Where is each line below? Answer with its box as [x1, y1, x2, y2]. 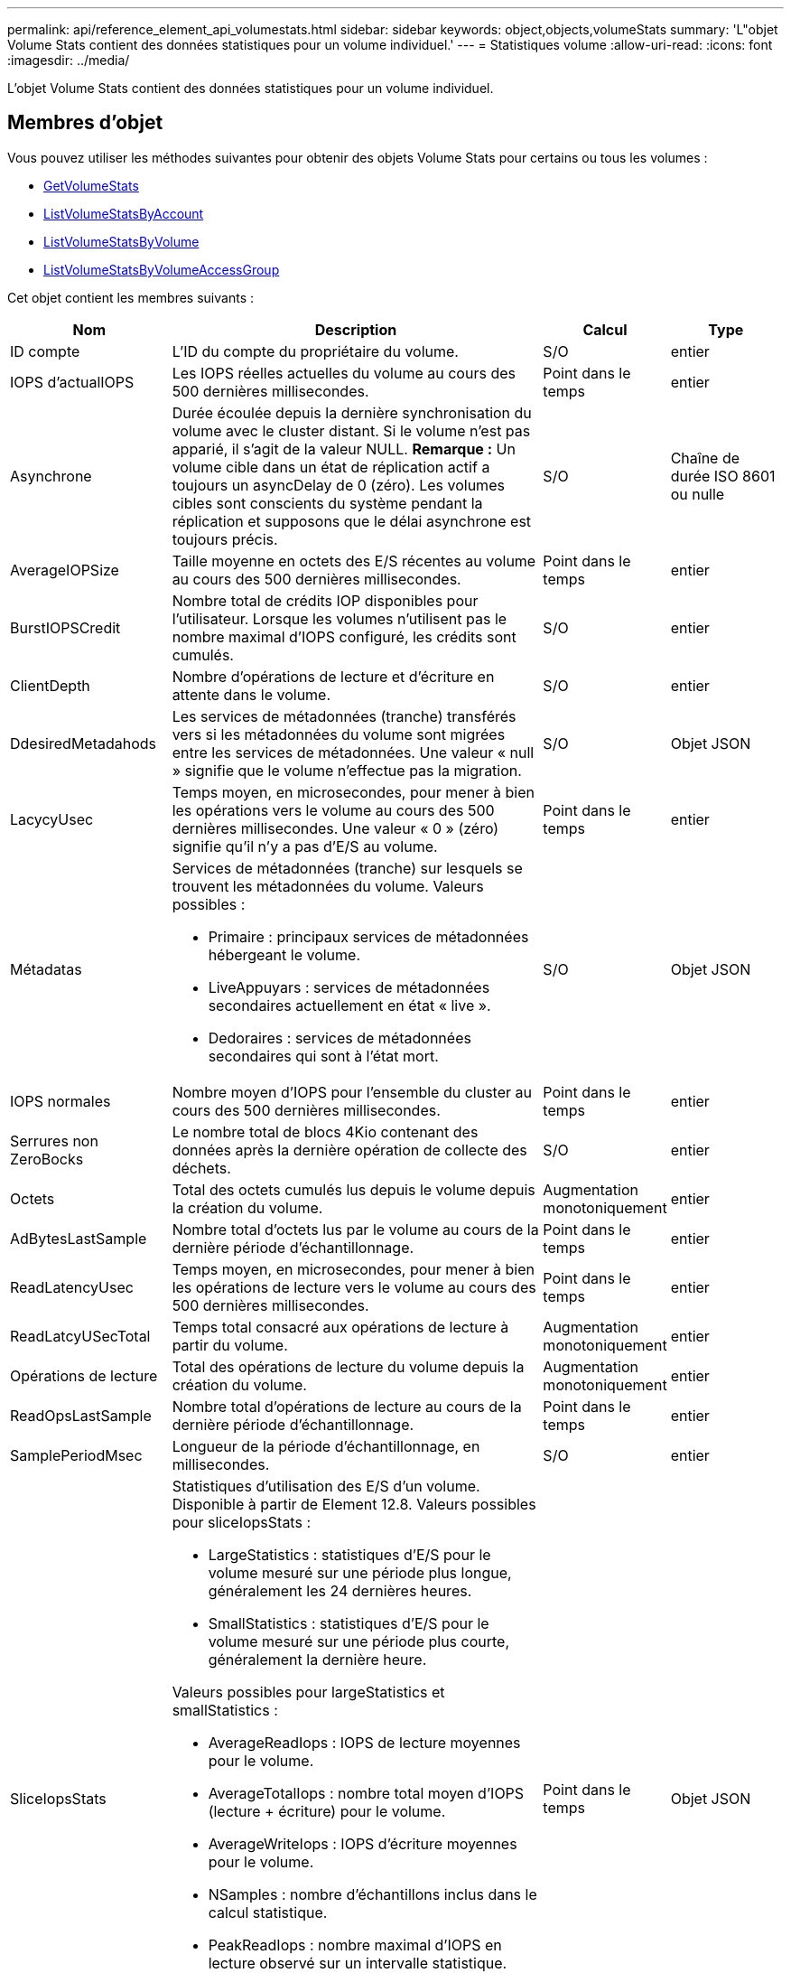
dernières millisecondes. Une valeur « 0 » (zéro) [172, 818, 499, 837]
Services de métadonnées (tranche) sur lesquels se [172, 858, 523, 877]
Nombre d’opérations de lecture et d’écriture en [172, 667, 495, 686]
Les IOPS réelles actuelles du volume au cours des [172, 363, 516, 382]
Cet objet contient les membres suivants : [7, 289, 254, 305]
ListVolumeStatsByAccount [43, 205, 204, 221]
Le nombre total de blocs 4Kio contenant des [172, 1122, 479, 1141]
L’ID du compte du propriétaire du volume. [172, 341, 459, 360]
